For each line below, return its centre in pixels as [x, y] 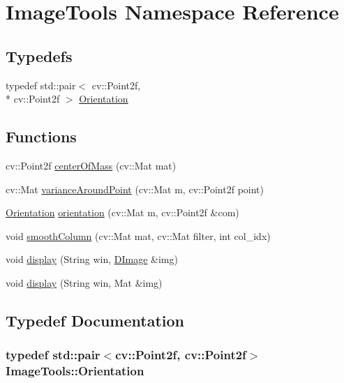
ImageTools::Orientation [75, 371]
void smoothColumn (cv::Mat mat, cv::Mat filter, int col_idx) [138, 235]
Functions [41, 136]
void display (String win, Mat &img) [84, 282]
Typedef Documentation [95, 320]
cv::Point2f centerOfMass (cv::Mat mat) [91, 165]
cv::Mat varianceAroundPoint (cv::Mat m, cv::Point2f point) [135, 189]
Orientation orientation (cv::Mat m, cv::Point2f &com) [122, 212]
